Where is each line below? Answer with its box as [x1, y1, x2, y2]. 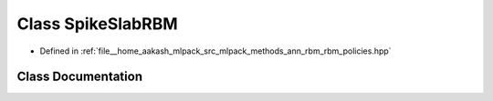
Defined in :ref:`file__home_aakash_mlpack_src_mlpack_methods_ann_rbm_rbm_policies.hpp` [39, 45, 392, 56]
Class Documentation [16, 69, 143, 85]
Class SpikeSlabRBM [16, 14, 178, 34]
